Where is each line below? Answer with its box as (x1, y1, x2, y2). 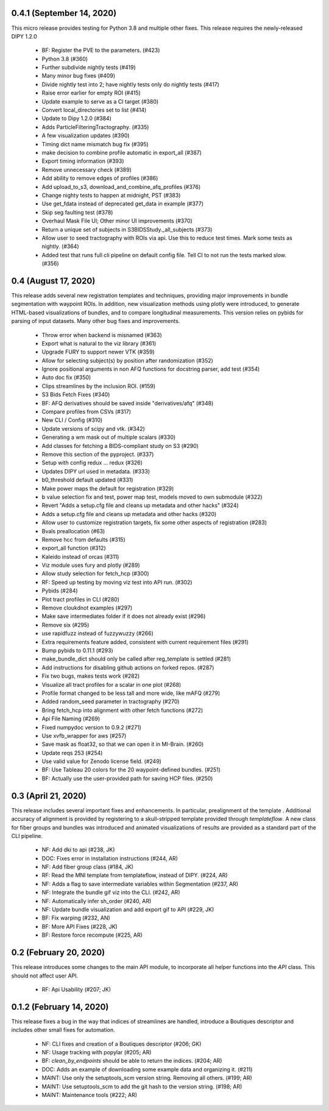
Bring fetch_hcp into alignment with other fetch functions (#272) (41, 706, 203, 714)
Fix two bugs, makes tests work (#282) (41, 672, 140, 680)
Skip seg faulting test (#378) (41, 208, 113, 216)
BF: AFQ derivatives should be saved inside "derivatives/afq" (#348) (41, 399, 214, 406)
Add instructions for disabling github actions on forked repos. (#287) (41, 664, 214, 671)
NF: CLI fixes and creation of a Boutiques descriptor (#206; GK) (41, 1040, 202, 1048)
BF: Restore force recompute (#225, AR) (41, 931, 143, 939)
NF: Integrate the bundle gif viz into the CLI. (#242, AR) (41, 889, 180, 896)
